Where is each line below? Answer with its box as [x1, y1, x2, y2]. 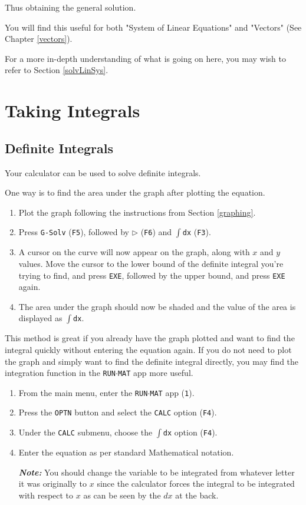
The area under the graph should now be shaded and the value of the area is [18, 300, 296, 312]
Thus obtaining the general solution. [5, 1, 136, 13]
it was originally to [18, 477, 87, 490]
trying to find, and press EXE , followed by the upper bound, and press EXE [18, 269, 285, 281]
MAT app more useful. [117, 367, 193, 379]
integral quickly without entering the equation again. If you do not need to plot [5, 343, 292, 355]
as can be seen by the [83, 489, 161, 501]
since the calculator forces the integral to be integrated [97, 477, 295, 490]
